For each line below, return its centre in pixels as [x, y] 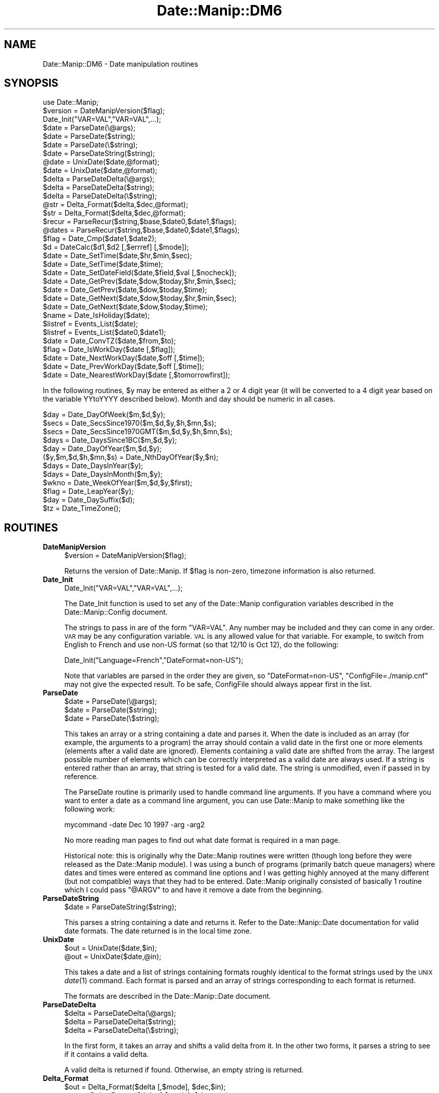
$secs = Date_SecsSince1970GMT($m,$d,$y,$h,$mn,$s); [138, 432]
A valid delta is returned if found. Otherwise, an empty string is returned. [184, 1070]
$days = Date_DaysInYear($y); [93, 466]
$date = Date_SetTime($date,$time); [103, 264]
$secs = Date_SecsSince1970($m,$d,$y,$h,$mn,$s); [130, 423]
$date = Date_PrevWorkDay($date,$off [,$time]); [124, 367]
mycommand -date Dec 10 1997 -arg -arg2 [135, 825]
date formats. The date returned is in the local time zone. [158, 931]
